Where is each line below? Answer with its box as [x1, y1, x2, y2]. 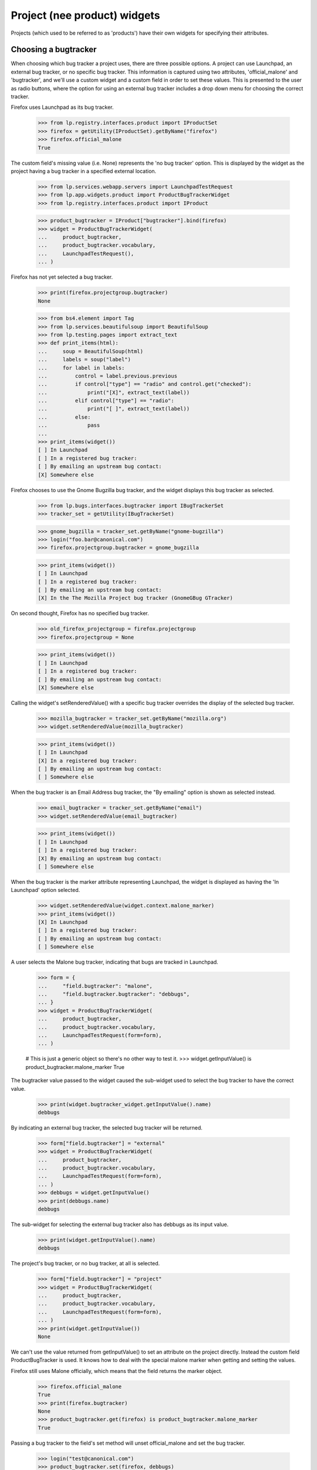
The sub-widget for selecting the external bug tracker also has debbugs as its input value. [11, 1221, 229, 1228]
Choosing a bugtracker [11, 45, 97, 55]
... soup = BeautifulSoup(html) [38, 348, 144, 355]
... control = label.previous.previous [38, 372, 177, 379]
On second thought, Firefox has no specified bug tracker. [11, 610, 149, 617]
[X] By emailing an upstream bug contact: [38, 855, 162, 861]
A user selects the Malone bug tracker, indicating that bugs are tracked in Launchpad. [11, 958, 218, 965]
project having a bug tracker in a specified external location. [11, 168, 157, 175]
